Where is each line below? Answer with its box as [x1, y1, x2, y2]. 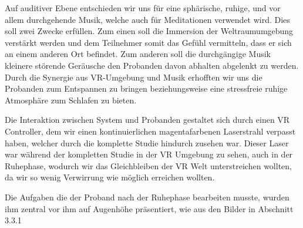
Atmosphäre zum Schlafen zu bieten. [5, 93, 137, 106]
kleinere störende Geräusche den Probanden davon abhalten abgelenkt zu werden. [5, 59, 299, 71]
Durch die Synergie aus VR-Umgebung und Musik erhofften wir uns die [5, 71, 262, 83]
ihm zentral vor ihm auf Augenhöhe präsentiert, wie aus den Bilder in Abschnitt [5, 202, 294, 214]
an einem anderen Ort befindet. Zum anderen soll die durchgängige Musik [5, 48, 271, 60]
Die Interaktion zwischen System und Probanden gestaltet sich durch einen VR [5, 113, 290, 126]
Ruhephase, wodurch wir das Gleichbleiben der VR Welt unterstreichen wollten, [5, 159, 292, 172]
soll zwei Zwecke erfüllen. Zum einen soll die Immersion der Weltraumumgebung [5, 25, 294, 37]
